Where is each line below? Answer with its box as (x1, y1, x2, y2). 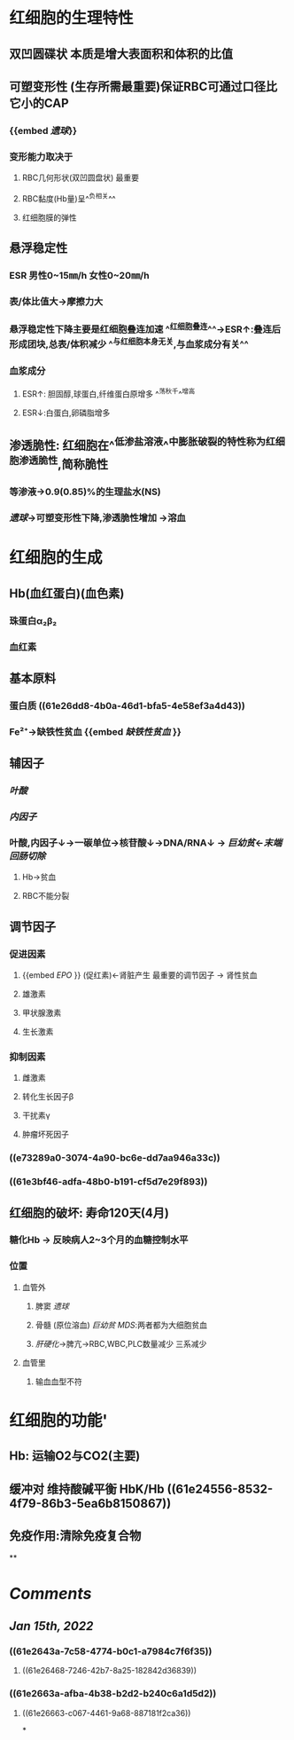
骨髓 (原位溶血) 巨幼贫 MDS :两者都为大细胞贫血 (35, 1319, 208, 1330)
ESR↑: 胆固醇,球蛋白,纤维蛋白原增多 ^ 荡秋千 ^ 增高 (21, 387, 196, 399)
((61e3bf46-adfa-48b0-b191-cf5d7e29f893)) (9, 1176, 208, 1188)
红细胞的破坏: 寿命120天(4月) (9, 1205, 170, 1220)
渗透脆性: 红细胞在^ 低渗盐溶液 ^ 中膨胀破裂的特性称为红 (9, 436, 276, 453)
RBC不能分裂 (21, 891, 70, 901)
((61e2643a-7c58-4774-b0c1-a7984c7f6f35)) (9, 1645, 213, 1657)
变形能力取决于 (9, 150, 73, 162)
